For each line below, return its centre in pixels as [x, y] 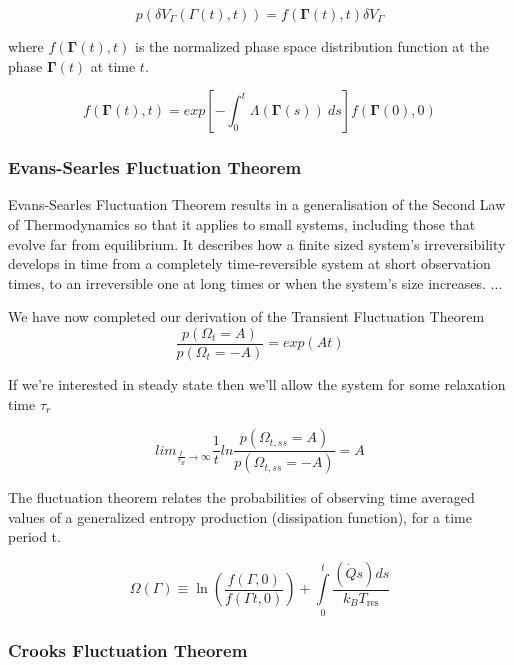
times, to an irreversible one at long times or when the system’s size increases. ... [255, 282]
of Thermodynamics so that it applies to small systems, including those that [242, 224]
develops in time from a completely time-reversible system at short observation [249, 263]
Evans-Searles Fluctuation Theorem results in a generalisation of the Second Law [257, 204]
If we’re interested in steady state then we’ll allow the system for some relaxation [257, 384]
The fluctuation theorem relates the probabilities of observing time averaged [241, 497]
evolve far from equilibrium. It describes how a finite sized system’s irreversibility [257, 243]
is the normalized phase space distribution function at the [312, 46]
